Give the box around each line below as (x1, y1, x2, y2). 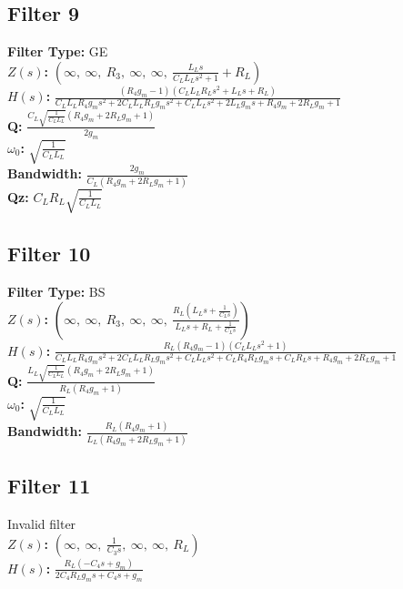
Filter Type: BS (7, 281, 106, 300)
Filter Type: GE (7, 42, 108, 61)
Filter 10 (7, 239, 91, 268)
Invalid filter (7, 514, 76, 533)
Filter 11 (7, 472, 91, 500)
